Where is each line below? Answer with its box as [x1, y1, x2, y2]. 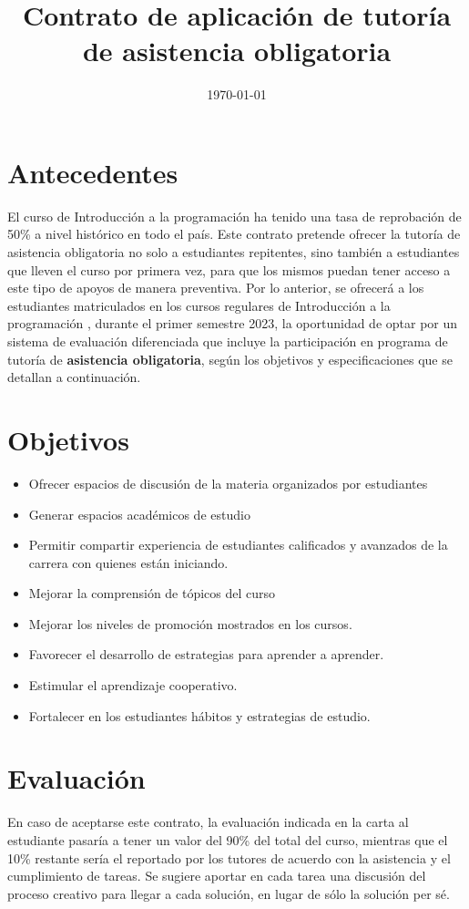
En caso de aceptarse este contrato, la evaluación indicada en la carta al [7, 812, 409, 832]
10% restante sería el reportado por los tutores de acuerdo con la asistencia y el [7, 848, 451, 867]
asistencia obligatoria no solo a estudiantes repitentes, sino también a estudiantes [7, 243, 460, 262]
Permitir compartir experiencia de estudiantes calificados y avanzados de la [28, 535, 448, 554]
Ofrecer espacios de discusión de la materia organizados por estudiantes [28, 473, 428, 492]
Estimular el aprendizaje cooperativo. [28, 676, 238, 695]
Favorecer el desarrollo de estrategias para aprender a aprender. [28, 645, 384, 664]
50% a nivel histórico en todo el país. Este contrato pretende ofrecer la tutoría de [7, 224, 461, 243]
